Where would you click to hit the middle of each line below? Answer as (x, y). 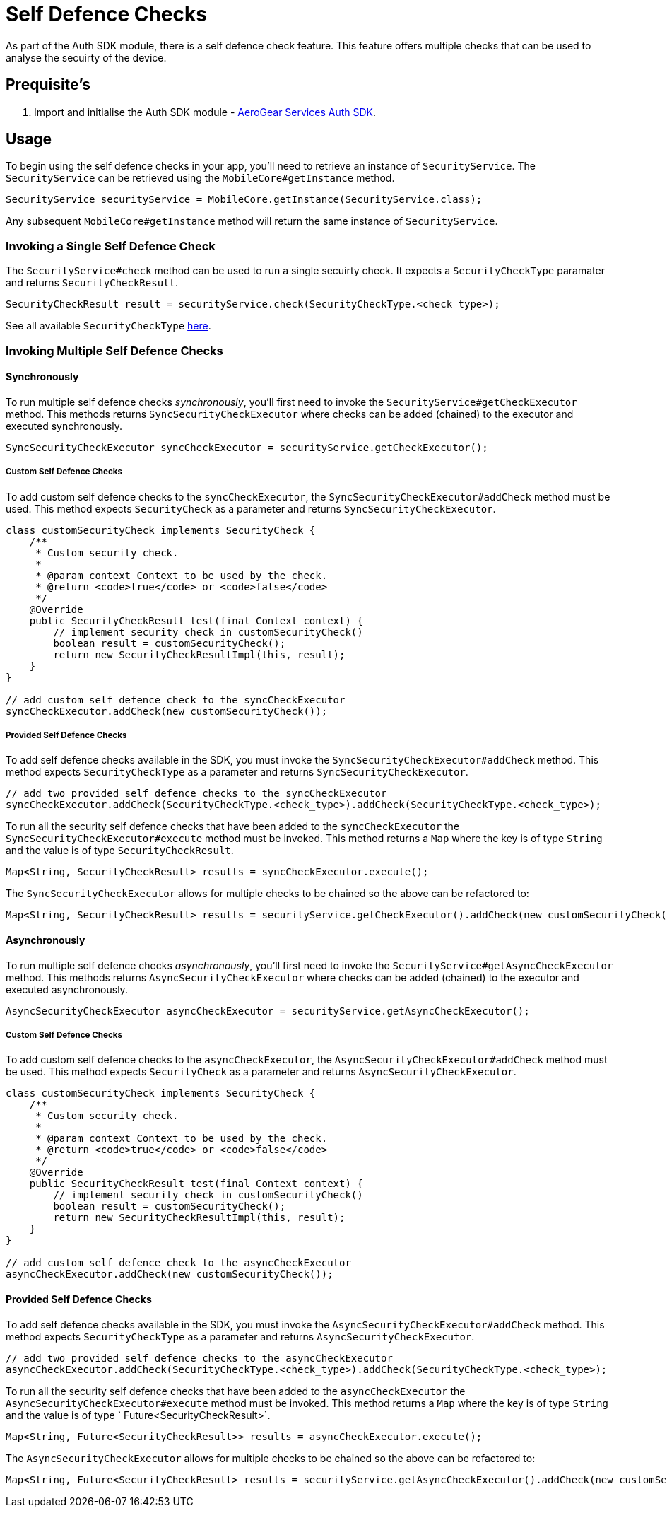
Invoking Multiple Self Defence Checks (114, 350)
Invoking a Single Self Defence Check (111, 246)
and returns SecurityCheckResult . (92, 283)
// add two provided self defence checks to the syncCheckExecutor (196, 794)
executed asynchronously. (67, 989)
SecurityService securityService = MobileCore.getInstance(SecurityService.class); (244, 200)
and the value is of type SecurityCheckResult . (120, 851)
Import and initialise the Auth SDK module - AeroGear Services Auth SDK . (205, 112)
